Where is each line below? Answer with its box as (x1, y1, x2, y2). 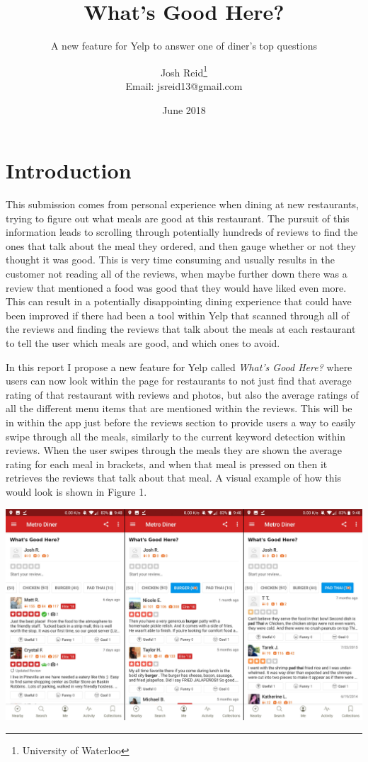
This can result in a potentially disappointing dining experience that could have (6, 294, 352, 309)
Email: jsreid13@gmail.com (125, 78, 243, 93)
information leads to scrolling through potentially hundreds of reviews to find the (6, 224, 358, 239)
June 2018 (162, 102, 206, 117)
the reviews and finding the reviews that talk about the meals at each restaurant (6, 322, 356, 336)
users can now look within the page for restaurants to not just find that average (6, 373, 352, 388)
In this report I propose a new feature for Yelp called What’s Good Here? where (6, 359, 352, 374)
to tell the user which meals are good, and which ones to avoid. (6, 336, 280, 351)
